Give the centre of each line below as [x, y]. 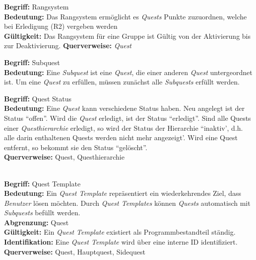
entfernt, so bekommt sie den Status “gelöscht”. [76, 147]
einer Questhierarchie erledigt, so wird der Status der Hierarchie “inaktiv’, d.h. [124, 128]
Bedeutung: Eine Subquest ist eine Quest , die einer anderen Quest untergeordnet [128, 72]
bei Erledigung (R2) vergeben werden [61, 26]
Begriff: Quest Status [38, 98]
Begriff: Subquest [32, 62]
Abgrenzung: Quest [36, 222]
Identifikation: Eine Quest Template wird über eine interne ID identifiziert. [121, 242]
